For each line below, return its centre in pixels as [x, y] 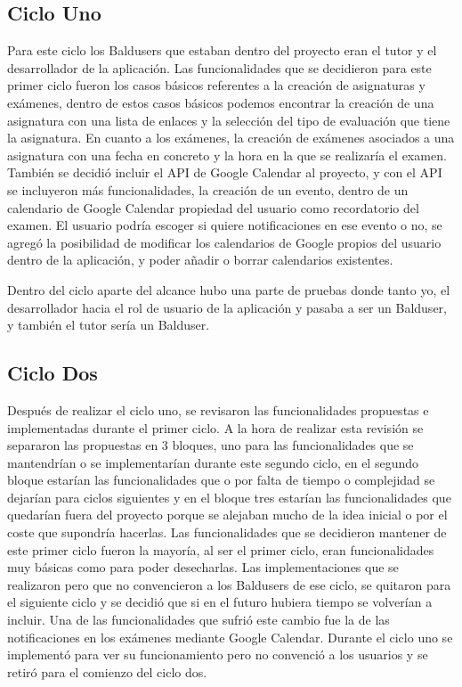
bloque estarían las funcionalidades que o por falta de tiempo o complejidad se [221, 480]
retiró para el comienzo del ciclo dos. [107, 671]
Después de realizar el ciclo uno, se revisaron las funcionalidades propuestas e [218, 409]
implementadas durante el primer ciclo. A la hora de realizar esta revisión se [215, 427]
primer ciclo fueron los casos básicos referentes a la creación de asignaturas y [216, 85]
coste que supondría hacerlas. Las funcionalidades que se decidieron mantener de [227, 532]
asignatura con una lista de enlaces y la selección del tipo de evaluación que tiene [229, 120]
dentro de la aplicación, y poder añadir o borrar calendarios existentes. [200, 260]
